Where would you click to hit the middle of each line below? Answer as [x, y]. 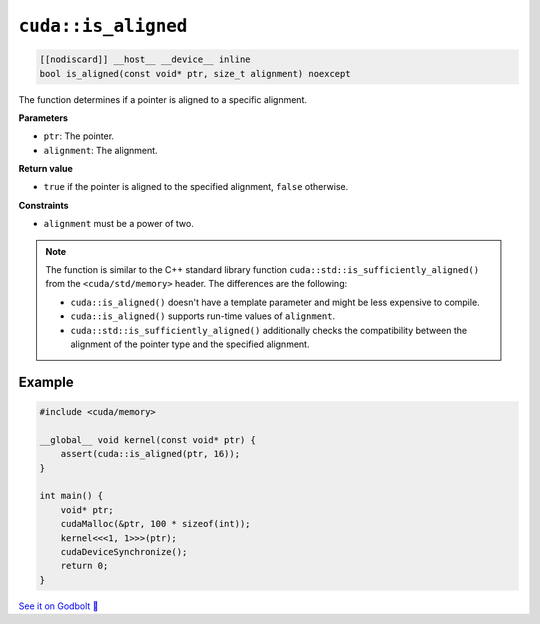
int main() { [71, 496]
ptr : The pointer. [79, 136]
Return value [46, 169]
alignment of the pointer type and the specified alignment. [190, 344]
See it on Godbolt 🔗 [58, 606]
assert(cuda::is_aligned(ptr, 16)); [150, 454]
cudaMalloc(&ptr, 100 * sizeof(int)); [155, 524]
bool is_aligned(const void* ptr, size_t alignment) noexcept [195, 73]
